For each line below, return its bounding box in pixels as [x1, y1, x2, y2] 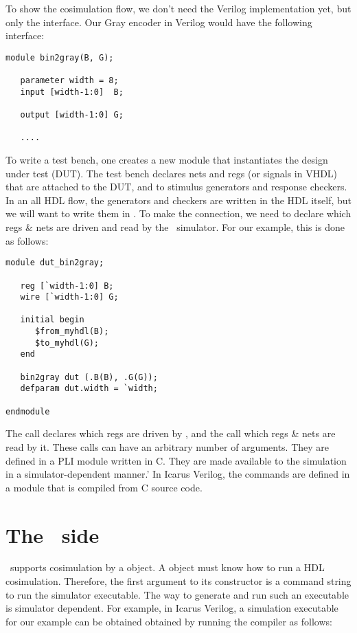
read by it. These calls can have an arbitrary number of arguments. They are [5, 439, 330, 454]
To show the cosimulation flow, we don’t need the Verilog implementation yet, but [5, 1, 352, 15]
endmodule [5, 406, 50, 417]
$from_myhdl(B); [34, 326, 109, 337]
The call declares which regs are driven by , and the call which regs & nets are [5, 426, 336, 441]
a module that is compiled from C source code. [5, 480, 203, 494]
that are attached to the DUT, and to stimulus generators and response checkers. [5, 179, 347, 194]
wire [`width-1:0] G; [20, 292, 119, 302]
